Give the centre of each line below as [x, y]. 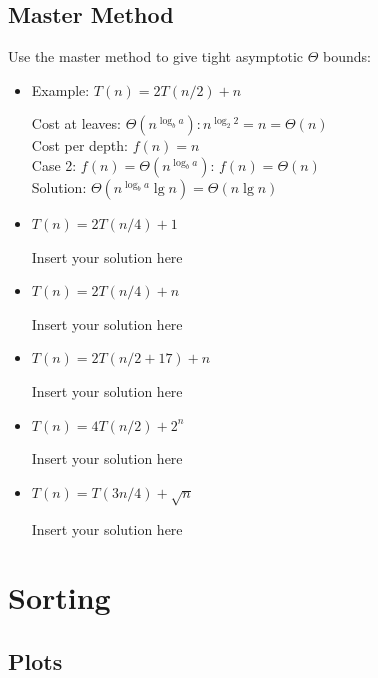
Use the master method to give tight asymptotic [156, 56]
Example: [60, 89]
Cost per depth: [79, 145]
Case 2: [54, 164]
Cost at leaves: [76, 123]
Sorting [59, 597]
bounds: [347, 56]
